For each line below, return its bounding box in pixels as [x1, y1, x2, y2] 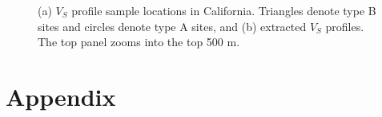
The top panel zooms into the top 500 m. [38, 33, 240, 50]
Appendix [6, 80, 116, 112]
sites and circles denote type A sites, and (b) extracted [38, 18, 307, 34]
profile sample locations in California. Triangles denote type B [71, 2, 376, 18]
